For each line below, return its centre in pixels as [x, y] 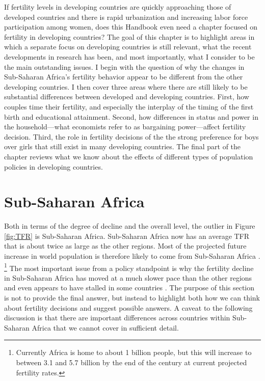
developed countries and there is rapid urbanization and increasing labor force [126, 17]
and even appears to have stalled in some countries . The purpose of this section [129, 288]
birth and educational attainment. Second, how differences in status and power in [131, 116]
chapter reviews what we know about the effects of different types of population [129, 156]
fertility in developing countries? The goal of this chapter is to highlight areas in [129, 36]
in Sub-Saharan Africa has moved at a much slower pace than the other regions [128, 277]
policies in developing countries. [54, 166]
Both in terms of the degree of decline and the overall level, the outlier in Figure [130, 226]
